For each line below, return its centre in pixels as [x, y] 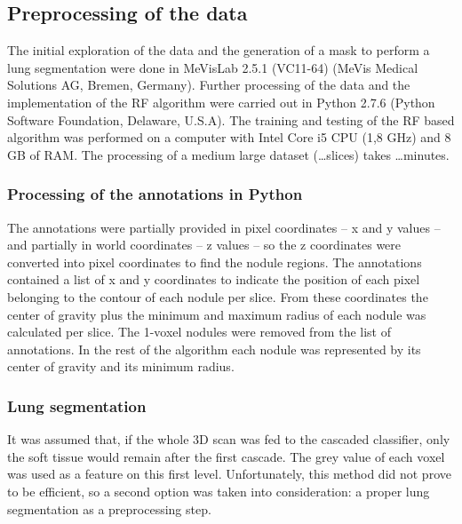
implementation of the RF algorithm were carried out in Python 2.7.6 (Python [221, 102]
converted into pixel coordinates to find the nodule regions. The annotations [215, 262]
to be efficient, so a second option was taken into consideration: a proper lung [219, 491]
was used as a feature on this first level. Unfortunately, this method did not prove [229, 474]
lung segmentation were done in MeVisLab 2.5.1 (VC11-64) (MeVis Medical [213, 67]
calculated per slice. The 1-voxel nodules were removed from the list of [199, 332]
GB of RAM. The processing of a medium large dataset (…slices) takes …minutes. [228, 154]
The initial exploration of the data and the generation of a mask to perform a [219, 50]
